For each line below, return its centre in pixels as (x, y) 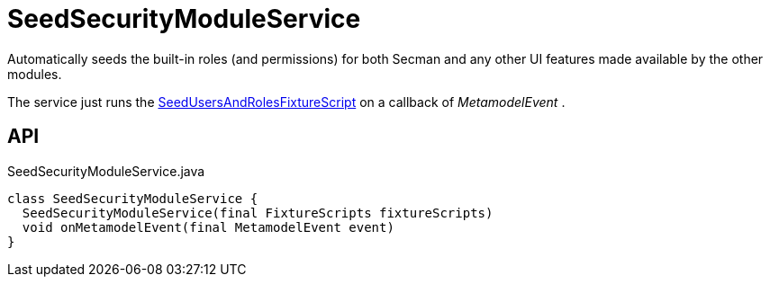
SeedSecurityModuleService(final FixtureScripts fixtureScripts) (258, 213)
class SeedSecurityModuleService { (133, 198)
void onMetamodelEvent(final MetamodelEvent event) (208, 227)
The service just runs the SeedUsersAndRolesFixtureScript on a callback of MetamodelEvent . (286, 102)
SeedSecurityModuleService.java (106, 171)
